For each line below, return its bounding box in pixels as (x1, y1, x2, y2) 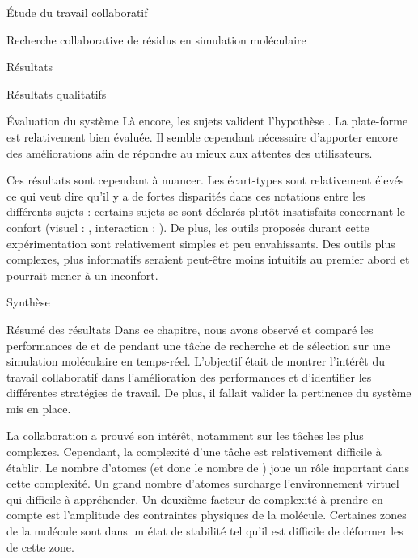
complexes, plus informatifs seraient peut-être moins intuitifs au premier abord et (6, 251, 410, 268)
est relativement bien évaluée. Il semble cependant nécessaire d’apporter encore (6, 128, 398, 145)
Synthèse (6, 294, 50, 311)
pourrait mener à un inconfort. (6, 266, 158, 283)
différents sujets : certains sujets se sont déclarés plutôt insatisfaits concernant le (6, 203, 405, 220)
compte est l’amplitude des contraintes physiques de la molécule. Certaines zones (6, 506, 407, 523)
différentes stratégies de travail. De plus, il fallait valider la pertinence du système (6, 384, 412, 401)
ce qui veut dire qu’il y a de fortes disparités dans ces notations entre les (6, 187, 365, 204)
